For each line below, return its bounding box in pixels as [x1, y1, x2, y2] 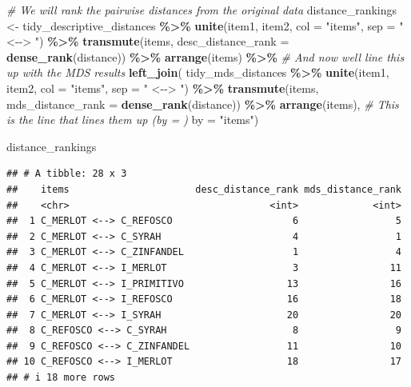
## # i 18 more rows [6, 372, 116, 384]
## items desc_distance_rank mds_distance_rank [6, 183, 401, 195]
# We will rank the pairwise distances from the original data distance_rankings [6, 2, 397, 18]
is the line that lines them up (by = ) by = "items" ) [6, 111, 259, 128]
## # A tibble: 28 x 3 [6, 168, 127, 180]
